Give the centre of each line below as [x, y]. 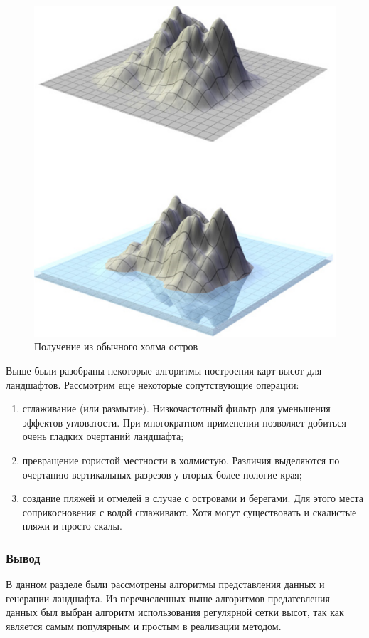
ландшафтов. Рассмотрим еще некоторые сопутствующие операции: [153, 384]
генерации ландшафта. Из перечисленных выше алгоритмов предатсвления [168, 598]
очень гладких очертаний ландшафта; [103, 436]
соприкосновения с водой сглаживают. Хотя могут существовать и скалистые [189, 512]
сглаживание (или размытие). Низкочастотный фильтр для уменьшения [176, 408]
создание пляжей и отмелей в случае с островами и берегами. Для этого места [193, 498]
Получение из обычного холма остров [116, 346]
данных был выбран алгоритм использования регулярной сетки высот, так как [175, 612]
